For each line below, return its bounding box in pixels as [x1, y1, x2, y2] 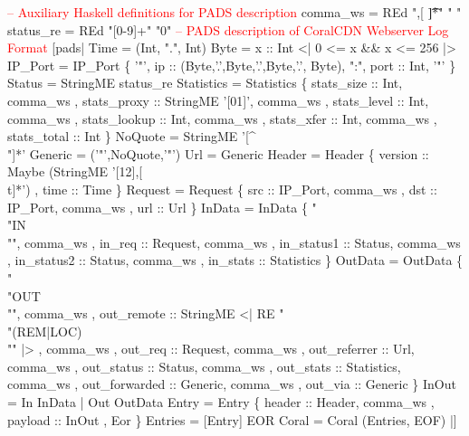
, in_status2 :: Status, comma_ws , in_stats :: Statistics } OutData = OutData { [7, 251, 464, 270]
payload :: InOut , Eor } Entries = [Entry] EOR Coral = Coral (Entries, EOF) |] [7, 410, 457, 429]
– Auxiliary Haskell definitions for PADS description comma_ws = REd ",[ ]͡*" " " [7, 3, 462, 21]
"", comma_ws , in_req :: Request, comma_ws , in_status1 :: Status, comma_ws [7, 232, 461, 251]
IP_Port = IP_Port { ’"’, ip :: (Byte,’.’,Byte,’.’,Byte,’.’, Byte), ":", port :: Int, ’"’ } [7, 55, 456, 74]
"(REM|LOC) [7, 321, 82, 340]
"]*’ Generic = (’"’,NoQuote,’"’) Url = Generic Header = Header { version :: [7, 144, 429, 163]
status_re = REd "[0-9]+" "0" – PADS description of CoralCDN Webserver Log [7, 20, 449, 39]
